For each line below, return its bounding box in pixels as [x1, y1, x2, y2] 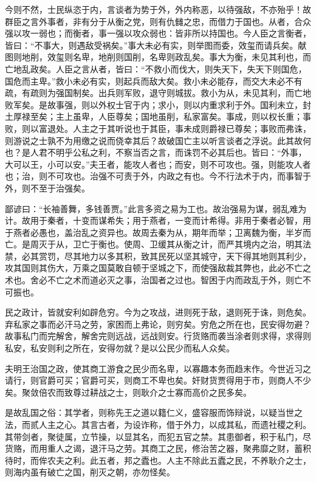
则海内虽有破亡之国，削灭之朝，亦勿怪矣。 [5, 466, 175, 478]
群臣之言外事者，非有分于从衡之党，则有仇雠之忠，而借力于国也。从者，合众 [5, 15, 311, 27]
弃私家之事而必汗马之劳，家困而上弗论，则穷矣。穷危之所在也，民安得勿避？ [5, 317, 311, 330]
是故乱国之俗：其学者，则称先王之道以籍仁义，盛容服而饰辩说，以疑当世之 [5, 406, 303, 419]
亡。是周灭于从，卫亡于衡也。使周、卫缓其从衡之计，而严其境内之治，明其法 [5, 238, 311, 250]
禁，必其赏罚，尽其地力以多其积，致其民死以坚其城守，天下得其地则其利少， [5, 249, 311, 262]
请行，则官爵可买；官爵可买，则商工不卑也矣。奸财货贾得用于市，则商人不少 [5, 374, 311, 387]
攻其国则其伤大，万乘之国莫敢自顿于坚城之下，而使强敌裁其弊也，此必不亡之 [5, 261, 311, 274]
